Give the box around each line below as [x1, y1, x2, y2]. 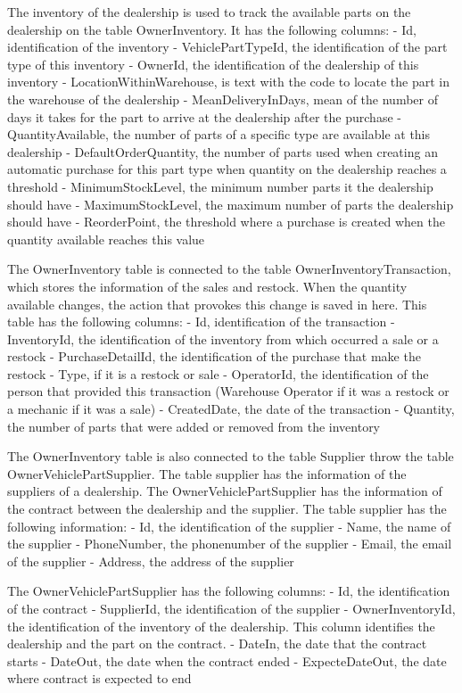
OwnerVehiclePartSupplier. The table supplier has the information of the [7, 464, 407, 483]
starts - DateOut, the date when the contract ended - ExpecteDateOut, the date [7, 651, 447, 670]
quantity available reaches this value [7, 229, 205, 248]
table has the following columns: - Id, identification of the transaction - [7, 312, 395, 331]
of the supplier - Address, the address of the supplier [7, 551, 294, 570]
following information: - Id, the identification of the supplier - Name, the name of [7, 516, 451, 535]
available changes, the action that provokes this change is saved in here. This [7, 294, 427, 313]
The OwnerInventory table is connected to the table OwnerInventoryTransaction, [7, 260, 451, 278]
